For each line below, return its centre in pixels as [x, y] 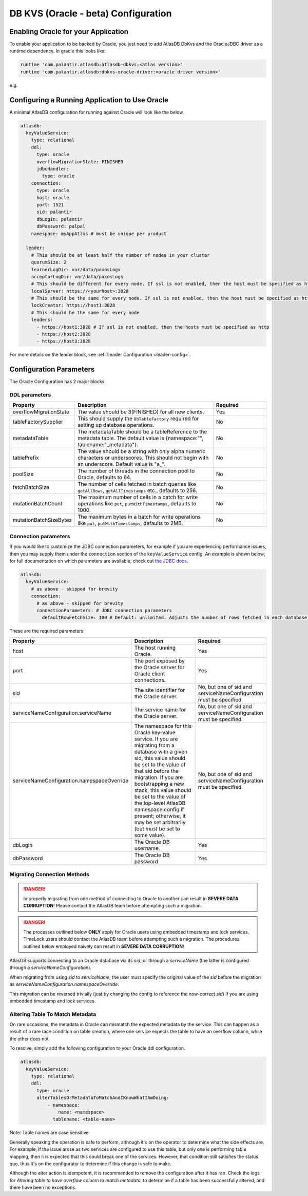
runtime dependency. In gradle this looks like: [57, 51]
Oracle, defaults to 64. [104, 478]
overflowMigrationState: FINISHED [80, 162]
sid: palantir [54, 212]
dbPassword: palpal [61, 226]
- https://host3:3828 [64, 341]
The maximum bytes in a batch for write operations [139, 517]
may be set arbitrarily [160, 822]
